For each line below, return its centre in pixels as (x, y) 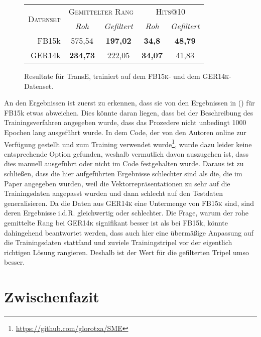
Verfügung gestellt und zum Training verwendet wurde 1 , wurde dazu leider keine (128, 143)
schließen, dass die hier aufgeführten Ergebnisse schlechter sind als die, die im (123, 173)
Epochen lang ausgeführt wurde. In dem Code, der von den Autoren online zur (125, 132)
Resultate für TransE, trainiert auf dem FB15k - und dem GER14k (127, 76)
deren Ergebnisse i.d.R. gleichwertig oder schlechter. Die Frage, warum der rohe (126, 213)
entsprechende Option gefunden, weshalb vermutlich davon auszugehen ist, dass (126, 153)
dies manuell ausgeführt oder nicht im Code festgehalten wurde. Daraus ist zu (124, 163)
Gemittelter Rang (101, 11)
